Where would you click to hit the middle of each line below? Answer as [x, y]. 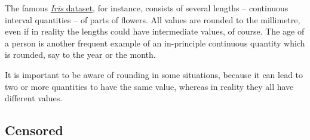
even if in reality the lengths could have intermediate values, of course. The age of [155, 31]
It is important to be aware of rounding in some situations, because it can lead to [154, 74]
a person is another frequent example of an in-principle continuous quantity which [155, 43]
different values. [34, 98]
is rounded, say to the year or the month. [80, 55]
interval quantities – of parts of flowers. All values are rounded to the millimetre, [153, 19]
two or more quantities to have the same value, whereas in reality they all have [149, 86]
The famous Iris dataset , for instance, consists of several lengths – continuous [147, 8]
